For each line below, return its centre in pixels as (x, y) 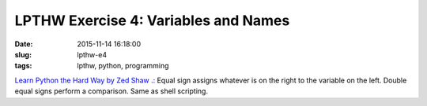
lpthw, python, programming (123, 66)
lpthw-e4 (92, 54)
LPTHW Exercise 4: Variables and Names (152, 20)
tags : (23, 66)
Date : (24, 44)
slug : (23, 54)
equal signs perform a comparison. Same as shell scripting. (111, 91)
